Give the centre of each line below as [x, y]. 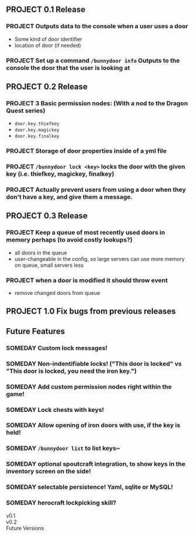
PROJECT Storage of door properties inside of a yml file [86, 151]
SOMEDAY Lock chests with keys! [55, 410]
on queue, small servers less [49, 265]
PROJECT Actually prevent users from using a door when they [96, 190]
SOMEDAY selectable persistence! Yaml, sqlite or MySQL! [90, 487]
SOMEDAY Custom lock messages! [57, 348]
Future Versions [25, 528]
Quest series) [26, 111]
